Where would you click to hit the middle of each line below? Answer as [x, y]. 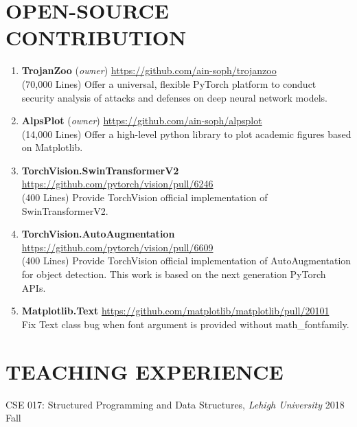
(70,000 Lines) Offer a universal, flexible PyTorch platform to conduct [169, 83]
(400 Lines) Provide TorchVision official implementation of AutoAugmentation [186, 261]
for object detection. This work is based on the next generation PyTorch [174, 274]
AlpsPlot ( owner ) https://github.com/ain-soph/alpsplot [142, 120]
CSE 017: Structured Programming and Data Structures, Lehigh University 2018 [175, 404]
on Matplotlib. [52, 147]
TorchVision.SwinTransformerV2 [100, 170]
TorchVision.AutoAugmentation [98, 234]
